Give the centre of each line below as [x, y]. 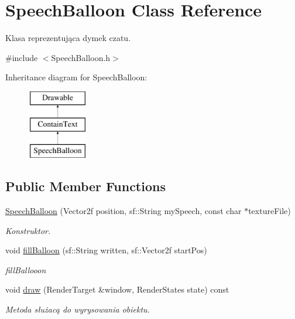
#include [22, 57]
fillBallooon [26, 269]
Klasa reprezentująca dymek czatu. [68, 38]
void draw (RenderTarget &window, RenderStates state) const [117, 289]
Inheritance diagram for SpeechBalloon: [76, 77]
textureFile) [270, 211]
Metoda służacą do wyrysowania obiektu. [78, 309]
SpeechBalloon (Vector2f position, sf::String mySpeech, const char [124, 211]
